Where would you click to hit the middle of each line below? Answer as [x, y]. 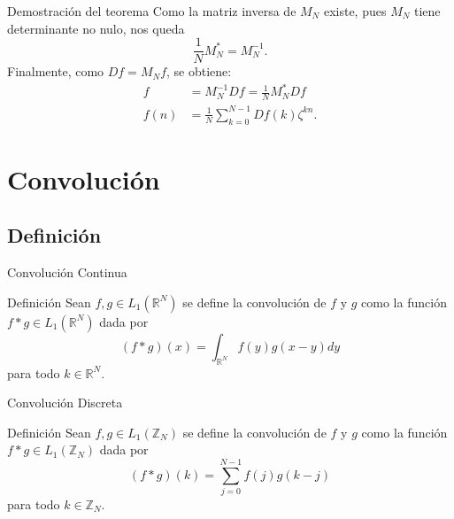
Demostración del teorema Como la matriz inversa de [152, 11]
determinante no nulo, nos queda [96, 28]
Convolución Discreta [65, 403]
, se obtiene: [199, 71]
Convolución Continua [67, 272]
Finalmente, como [56, 71]
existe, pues [355, 11]
